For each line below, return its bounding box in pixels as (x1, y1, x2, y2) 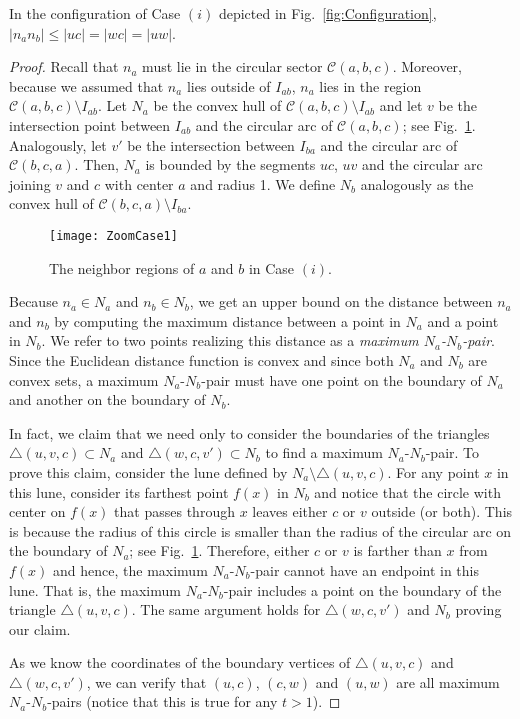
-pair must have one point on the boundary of (201, 369, 482, 390)
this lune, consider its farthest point (9, 481, 229, 502)
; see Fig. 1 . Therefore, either (129, 540, 310, 561)
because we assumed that (9, 75, 164, 96)
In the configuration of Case (9, 3, 181, 23)
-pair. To (425, 442, 480, 463)
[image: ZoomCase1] (49, 228, 178, 243)
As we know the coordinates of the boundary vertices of (9, 652, 351, 673)
